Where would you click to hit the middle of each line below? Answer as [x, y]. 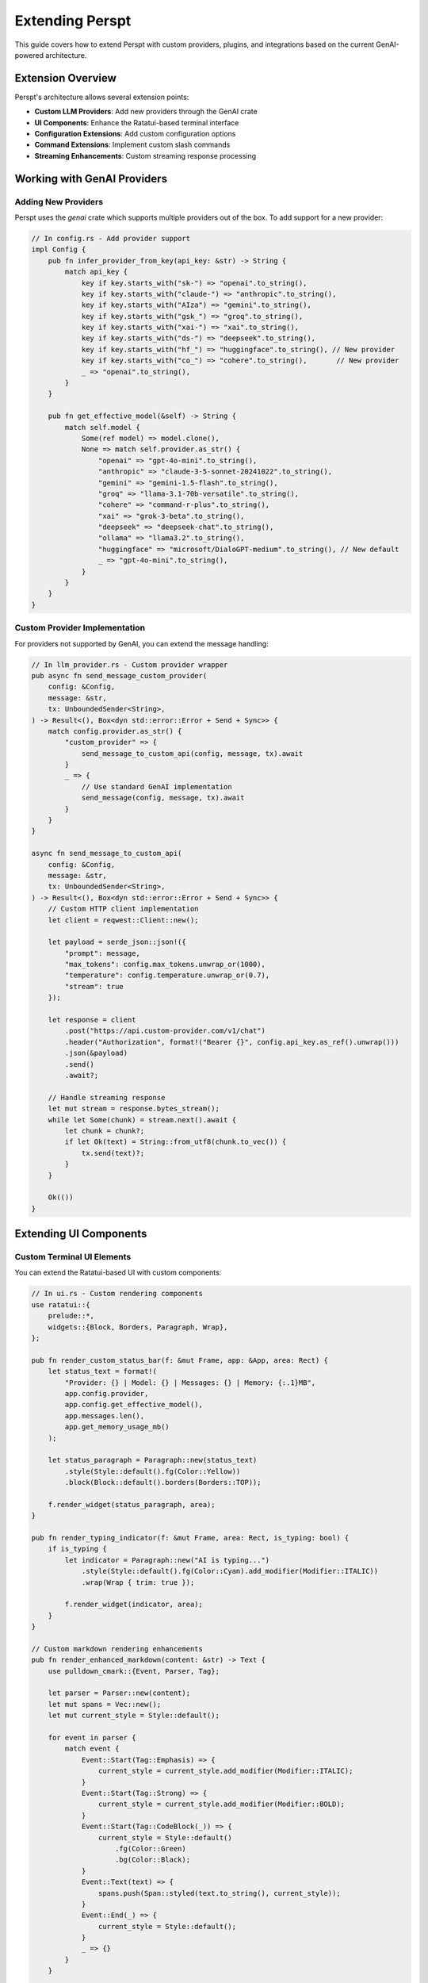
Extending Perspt [73, 21]
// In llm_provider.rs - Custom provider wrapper [130, 665]
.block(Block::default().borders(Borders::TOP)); [163, 1482]
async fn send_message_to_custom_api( [107, 853]
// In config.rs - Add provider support [111, 238]
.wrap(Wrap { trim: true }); [138, 1582]
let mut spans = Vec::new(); [105, 1704]
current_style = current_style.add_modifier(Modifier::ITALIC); [225, 1771]
